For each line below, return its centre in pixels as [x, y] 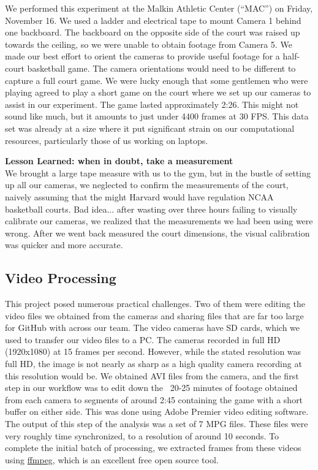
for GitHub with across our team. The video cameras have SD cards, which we [153, 328]
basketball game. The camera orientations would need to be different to [161, 68]
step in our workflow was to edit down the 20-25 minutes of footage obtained [151, 388]
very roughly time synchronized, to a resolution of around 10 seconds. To [142, 435]
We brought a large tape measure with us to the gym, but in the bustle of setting [158, 172]
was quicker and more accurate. [64, 245]
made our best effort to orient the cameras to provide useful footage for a [142, 56]
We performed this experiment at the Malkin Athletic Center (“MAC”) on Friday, [159, 8]
